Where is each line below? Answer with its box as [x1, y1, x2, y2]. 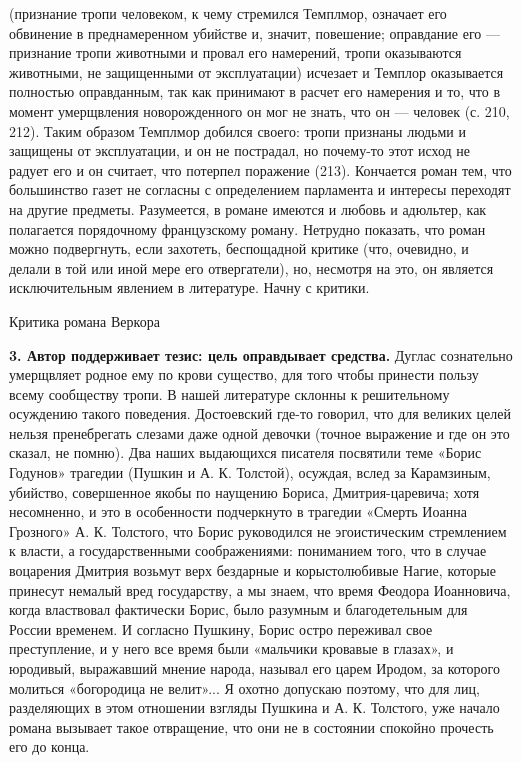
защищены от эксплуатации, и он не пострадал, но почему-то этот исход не [9, 140, 471, 161]
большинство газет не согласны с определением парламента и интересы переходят [9, 179, 511, 200]
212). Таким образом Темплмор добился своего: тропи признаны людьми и [9, 120, 466, 141]
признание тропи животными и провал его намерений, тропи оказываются [9, 42, 462, 63]
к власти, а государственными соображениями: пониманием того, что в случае [9, 540, 487, 561]
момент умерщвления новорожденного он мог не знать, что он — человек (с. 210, [9, 100, 510, 121]
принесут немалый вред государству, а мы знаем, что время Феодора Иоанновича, [9, 579, 511, 600]
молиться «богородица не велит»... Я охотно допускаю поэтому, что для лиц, [9, 677, 480, 698]
